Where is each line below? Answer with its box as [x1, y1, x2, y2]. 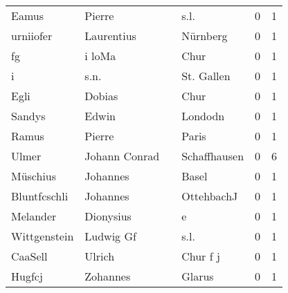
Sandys [11, 108, 46, 124]
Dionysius [84, 208, 132, 224]
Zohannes [84, 268, 131, 284]
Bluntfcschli [11, 188, 69, 204]
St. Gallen [181, 68, 231, 84]
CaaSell [11, 248, 48, 264]
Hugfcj [11, 268, 43, 284]
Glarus [181, 268, 214, 284]
